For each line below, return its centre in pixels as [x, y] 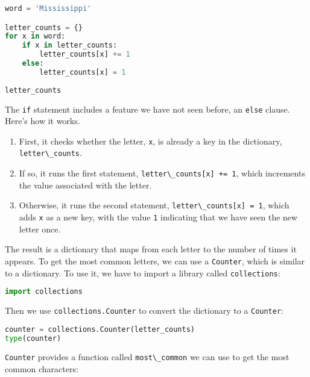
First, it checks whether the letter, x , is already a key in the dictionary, [150, 141]
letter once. [40, 229]
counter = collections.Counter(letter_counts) [100, 329]
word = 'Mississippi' [48, 8]
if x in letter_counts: [70, 45]
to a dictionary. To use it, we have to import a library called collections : [143, 273]
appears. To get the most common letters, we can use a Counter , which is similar [155, 260]
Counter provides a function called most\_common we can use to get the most [147, 357]
